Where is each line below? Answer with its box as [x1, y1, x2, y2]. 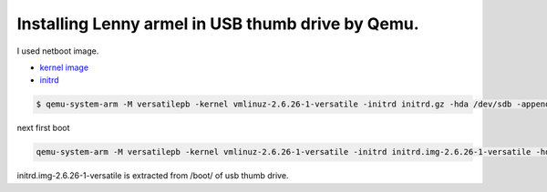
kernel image [39, 62, 89, 73]
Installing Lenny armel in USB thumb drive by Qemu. [16, 14, 419, 34]
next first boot [16, 123, 70, 134]
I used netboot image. [16, 45, 99, 56]
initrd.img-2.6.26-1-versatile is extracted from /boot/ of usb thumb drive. [16, 170, 289, 181]
